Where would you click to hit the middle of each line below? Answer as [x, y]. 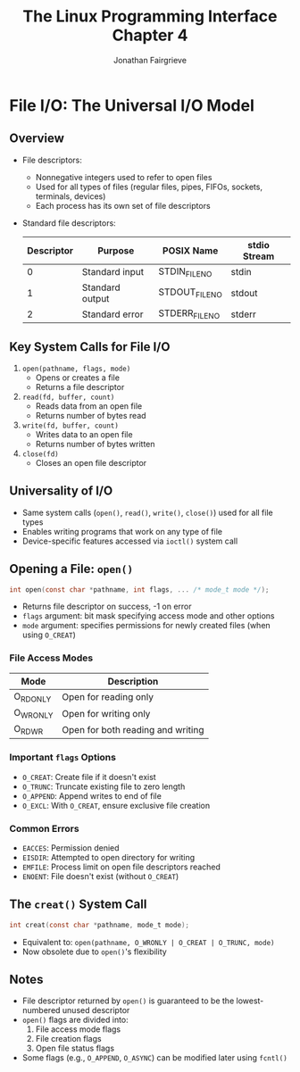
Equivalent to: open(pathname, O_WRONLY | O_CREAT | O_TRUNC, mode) [148, 942]
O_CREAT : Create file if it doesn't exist [89, 777]
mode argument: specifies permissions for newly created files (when [146, 626]
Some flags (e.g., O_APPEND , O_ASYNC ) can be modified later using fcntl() [154, 1058]
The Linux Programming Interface [150, 17]
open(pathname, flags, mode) [76, 369]
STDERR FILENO [189, 314]
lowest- [250, 1001]
